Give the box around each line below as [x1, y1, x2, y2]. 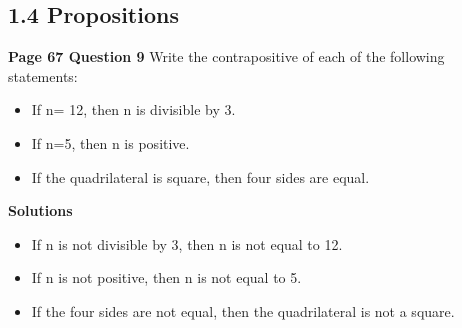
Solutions [8, 200, 73, 221]
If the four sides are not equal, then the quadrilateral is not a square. [31, 300, 455, 321]
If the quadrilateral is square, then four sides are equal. [31, 166, 370, 187]
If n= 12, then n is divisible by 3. [31, 99, 236, 120]
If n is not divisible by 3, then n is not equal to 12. [31, 233, 343, 254]
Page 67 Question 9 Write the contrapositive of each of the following [8, 46, 445, 67]
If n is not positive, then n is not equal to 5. [31, 267, 302, 288]
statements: [8, 65, 78, 86]
